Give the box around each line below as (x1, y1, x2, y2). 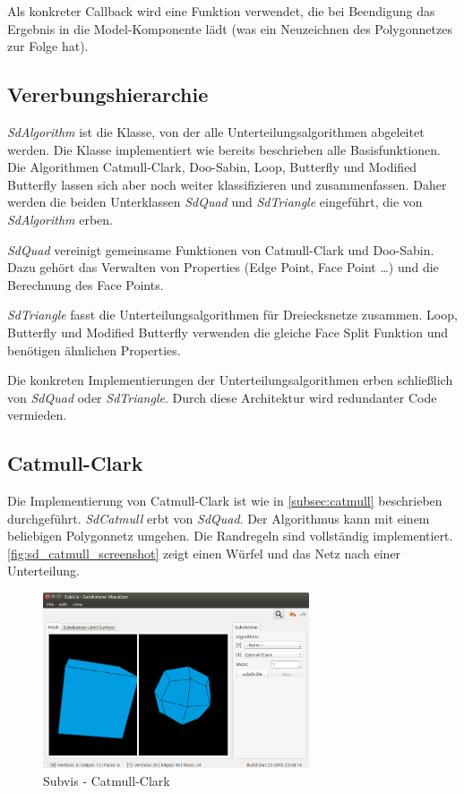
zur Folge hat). (7, 37, 89, 55)
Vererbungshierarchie (7, 81, 209, 108)
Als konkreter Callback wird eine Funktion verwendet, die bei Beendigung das (7, 2, 435, 20)
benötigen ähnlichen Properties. (7, 340, 181, 359)
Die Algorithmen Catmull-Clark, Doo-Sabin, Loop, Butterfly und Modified (7, 158, 417, 176)
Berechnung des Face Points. (7, 275, 164, 294)
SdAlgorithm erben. (7, 209, 113, 228)
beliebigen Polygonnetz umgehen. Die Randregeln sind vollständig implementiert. (7, 526, 453, 545)
